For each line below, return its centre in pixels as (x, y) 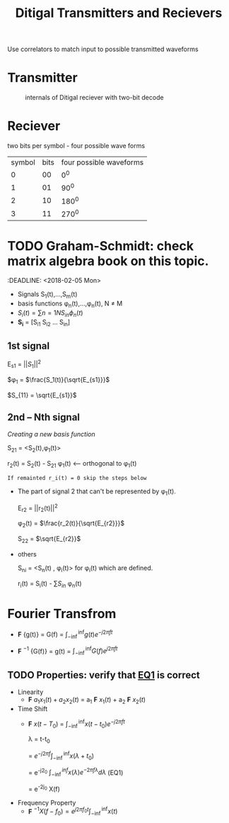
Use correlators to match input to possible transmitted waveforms (103, 49)
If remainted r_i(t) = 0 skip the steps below (77, 478)
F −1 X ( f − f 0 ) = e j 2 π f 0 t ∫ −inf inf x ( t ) (73, 812)
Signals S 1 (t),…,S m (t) (47, 295)
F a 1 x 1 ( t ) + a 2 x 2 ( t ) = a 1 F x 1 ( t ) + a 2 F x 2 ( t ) (87, 700)
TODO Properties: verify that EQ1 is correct (104, 675)
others (27, 554)
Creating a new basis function (51, 435)
